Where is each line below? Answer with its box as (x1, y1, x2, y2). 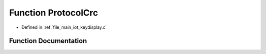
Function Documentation (9, 37, 87, 45)
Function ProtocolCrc (9, 7, 99, 18)
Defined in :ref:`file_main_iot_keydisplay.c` (21, 24, 107, 30)
